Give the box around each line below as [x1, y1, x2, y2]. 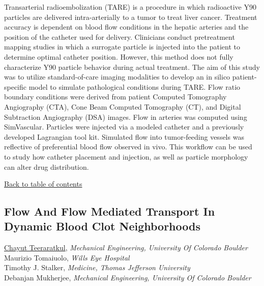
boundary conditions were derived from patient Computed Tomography [4, 91, 227, 102]
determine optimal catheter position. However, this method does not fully [4, 51, 233, 62]
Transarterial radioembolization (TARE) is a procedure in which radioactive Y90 [4, 2, 256, 12]
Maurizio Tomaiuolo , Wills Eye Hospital [4, 252, 130, 263]
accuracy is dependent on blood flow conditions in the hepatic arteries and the [4, 21, 249, 32]
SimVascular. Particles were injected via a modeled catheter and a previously [4, 121, 244, 132]
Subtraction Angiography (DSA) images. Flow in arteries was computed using [4, 111, 247, 122]
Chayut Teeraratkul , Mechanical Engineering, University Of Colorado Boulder [4, 242, 248, 253]
